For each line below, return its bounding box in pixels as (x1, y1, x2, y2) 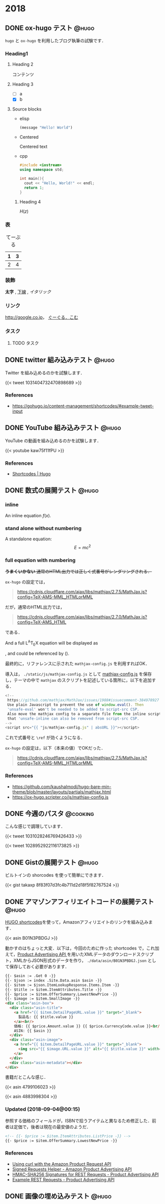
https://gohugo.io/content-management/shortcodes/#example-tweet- (12, 403, 154, 409)
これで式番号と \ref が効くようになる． (5, 735, 85, 741)
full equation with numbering (5, 557, 76, 563)
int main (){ (19, 176, 44, 181)
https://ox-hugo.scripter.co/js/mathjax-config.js (12, 794, 109, 800)
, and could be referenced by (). (5, 650, 70, 656)
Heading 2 (12, 61, 33, 67)
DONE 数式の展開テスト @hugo (5, 486, 99, 495)
